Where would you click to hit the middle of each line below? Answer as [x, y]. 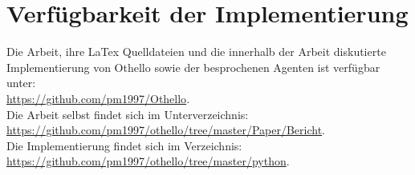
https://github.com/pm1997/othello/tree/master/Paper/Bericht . [166, 130]
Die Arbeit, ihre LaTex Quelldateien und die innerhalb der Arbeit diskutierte [196, 52]
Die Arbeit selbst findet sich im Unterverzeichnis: [128, 114]
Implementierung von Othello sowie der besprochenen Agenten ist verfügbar [193, 67]
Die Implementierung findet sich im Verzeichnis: [124, 145]
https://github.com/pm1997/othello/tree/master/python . [148, 161]
